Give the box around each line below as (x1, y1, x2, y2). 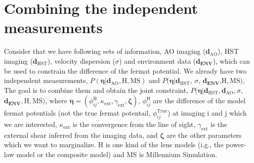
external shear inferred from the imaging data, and (4, 129, 158, 140)
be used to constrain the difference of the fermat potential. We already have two (4, 65, 247, 76)
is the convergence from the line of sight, (73, 119, 196, 129)
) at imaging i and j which (168, 108, 247, 118)
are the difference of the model (153, 95, 246, 106)
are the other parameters (166, 129, 242, 140)
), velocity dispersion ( (47, 55, 116, 66)
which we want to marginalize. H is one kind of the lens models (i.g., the (4, 139, 224, 150)
